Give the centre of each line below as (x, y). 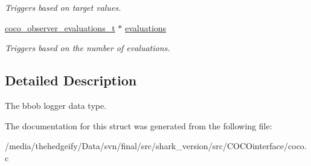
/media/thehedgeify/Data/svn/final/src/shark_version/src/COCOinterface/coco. (156, 146)
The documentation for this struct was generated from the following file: (139, 125)
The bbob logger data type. (56, 105)
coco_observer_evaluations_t (60, 27)
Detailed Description (71, 80)
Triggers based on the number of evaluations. (88, 48)
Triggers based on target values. (63, 7)
